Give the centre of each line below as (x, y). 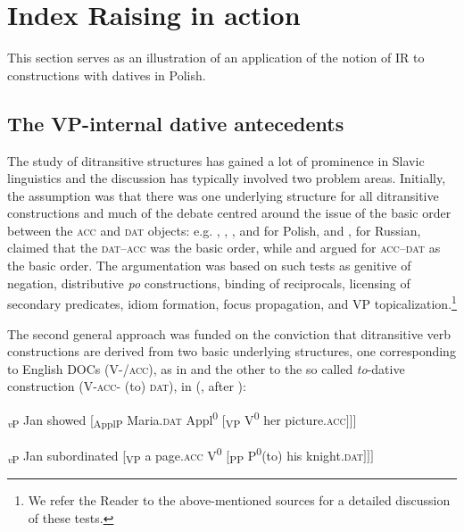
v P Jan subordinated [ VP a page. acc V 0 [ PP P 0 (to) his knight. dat (186, 455)
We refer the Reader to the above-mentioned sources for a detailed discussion (239, 500)
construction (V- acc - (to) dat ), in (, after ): (127, 386)
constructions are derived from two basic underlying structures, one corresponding (232, 351)
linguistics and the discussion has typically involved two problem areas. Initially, (227, 178)
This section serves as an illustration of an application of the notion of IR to (216, 58)
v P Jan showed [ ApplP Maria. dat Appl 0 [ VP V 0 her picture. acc (177, 419)
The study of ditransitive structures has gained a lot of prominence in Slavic (216, 160)
